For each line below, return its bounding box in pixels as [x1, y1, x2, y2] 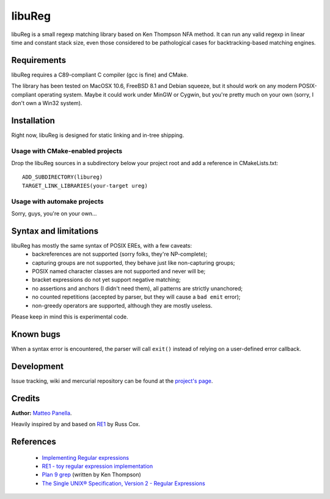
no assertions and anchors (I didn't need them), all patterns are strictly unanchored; [32, 284, 243, 292]
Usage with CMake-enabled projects [11, 147, 122, 155]
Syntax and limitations [11, 226, 99, 236]
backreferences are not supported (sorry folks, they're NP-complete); [32, 251, 208, 258]
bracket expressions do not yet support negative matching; [32, 276, 181, 284]
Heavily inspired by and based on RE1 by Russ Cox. [11, 421, 141, 428]
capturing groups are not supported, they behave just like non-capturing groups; [32, 259, 235, 266]
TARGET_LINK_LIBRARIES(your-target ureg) [22, 182, 148, 189]
